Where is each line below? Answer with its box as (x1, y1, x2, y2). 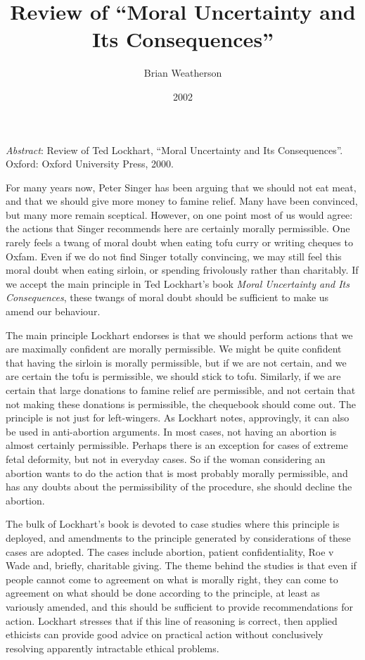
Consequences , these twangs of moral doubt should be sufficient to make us (6, 290, 329, 305)
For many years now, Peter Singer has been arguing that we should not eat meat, (6, 179, 357, 194)
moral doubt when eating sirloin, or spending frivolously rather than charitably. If (6, 262, 359, 277)
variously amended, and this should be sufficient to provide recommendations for (6, 599, 354, 614)
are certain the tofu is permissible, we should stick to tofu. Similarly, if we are (6, 369, 341, 383)
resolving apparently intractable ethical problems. (6, 640, 219, 655)
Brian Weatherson (143, 65, 222, 80)
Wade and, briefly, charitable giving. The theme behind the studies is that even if (6, 558, 357, 573)
